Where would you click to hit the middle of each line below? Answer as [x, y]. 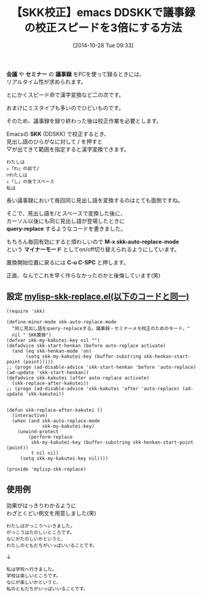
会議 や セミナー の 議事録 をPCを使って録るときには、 [76, 74]
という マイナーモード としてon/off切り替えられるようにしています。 [93, 249]
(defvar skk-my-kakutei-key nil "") [53, 340]
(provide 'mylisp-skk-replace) [46, 469]
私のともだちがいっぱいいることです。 [47, 589]
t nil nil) [45, 453]
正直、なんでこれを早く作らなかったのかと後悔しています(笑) [84, 275]
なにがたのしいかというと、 [36, 539]
